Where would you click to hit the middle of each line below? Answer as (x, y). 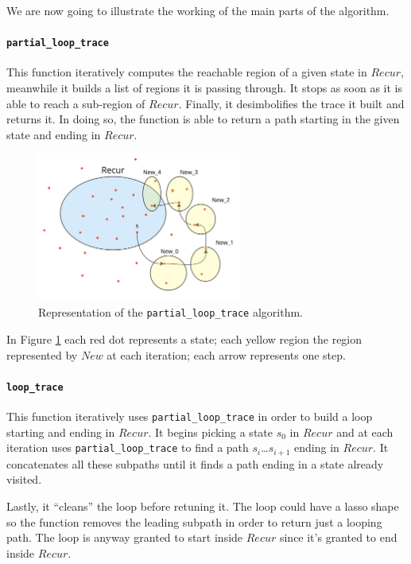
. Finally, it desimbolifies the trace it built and (291, 103)
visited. (24, 479)
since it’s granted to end (338, 537)
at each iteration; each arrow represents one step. (226, 354)
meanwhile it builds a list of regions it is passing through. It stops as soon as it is (204, 88)
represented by (42, 354)
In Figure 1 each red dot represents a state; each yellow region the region (184, 338)
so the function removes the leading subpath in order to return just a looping (194, 521)
